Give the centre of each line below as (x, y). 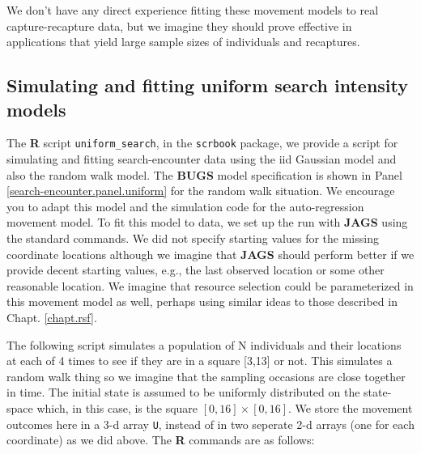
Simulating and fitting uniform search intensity (208, 85)
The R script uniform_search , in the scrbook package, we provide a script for (202, 143)
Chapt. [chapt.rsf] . (52, 317)
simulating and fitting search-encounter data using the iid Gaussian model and (202, 159)
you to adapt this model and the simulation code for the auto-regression (185, 206)
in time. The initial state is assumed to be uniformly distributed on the (183, 392)
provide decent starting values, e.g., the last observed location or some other (196, 270)
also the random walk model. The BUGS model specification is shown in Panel (204, 174)
